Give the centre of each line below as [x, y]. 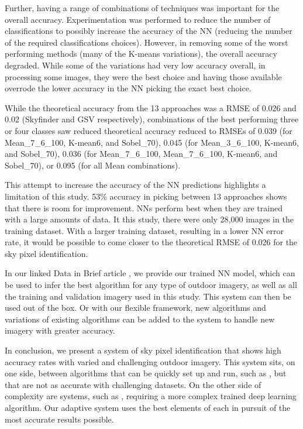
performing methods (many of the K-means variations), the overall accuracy [141, 54]
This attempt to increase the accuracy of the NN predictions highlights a [135, 185]
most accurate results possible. [59, 419]
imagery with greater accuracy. [60, 330]
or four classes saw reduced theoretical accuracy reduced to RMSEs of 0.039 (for [149, 130]
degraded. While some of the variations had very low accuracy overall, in [135, 65]
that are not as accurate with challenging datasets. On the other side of [133, 384]
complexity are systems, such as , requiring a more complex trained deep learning [151, 396]
